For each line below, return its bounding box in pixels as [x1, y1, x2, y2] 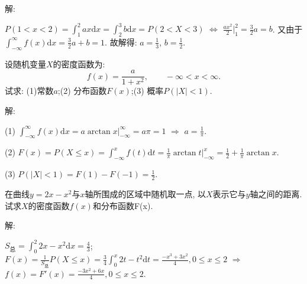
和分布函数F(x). [92, 199, 153, 211]
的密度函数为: [53, 57, 105, 70]
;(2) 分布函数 [57, 84, 107, 97]
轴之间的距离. [250, 187, 302, 200]
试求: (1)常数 [5, 84, 54, 97]
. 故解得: [105, 35, 137, 48]
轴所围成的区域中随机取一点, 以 [85, 187, 206, 200]
